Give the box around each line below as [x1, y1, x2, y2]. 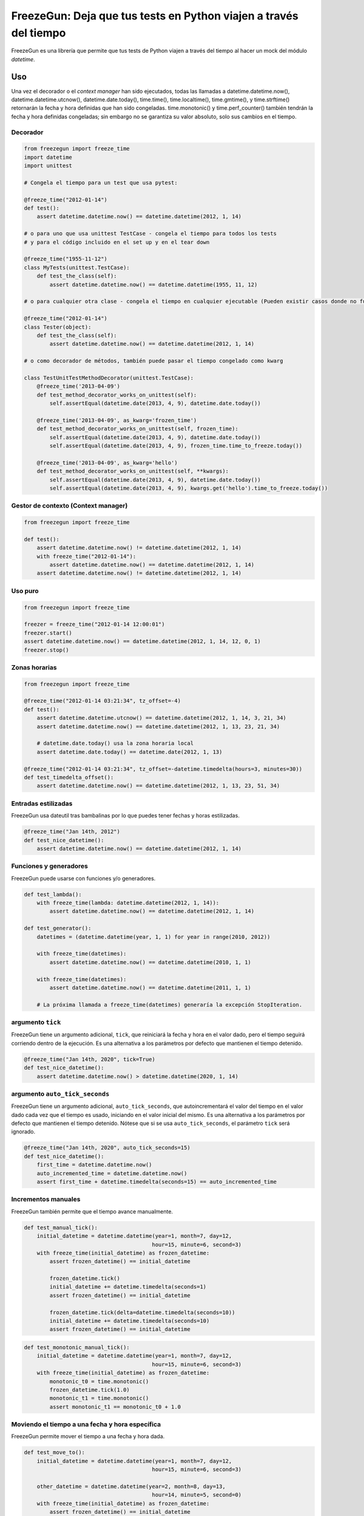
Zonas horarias [11, 663, 57, 671]
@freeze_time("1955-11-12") [24, 255, 107, 263]
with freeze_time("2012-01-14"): [36, 552, 136, 560]
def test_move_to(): [24, 1449, 85, 1456]
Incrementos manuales [11, 1195, 81, 1204]
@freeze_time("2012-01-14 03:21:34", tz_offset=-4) [24, 697, 181, 705]
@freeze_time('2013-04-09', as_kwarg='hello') [36, 459, 178, 466]
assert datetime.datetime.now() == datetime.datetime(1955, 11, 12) [49, 281, 258, 288]
